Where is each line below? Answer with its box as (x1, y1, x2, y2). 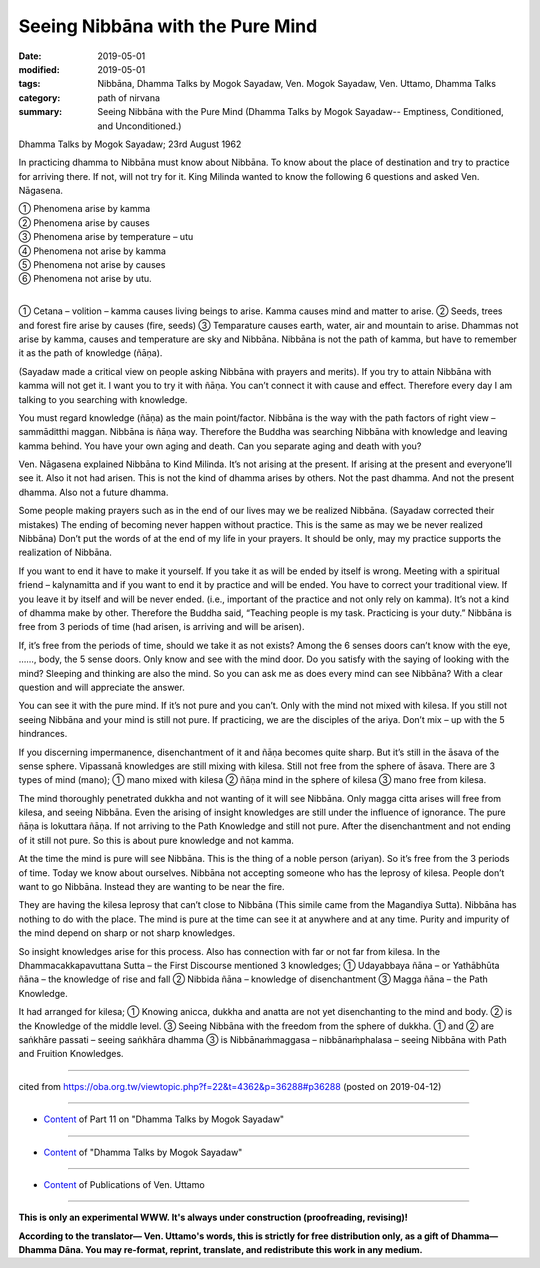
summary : (18, 106, 63, 118)
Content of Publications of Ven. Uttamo (43, 1178, 205, 1190)
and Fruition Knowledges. (18, 1048, 124, 1060)
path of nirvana (97, 91, 160, 104)
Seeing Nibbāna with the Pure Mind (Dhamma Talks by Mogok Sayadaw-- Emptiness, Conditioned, (97, 106, 504, 118)
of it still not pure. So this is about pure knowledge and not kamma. (18, 834, 295, 846)
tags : (18, 78, 41, 90)
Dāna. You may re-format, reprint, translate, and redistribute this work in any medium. (58, 1244, 424, 1256)
